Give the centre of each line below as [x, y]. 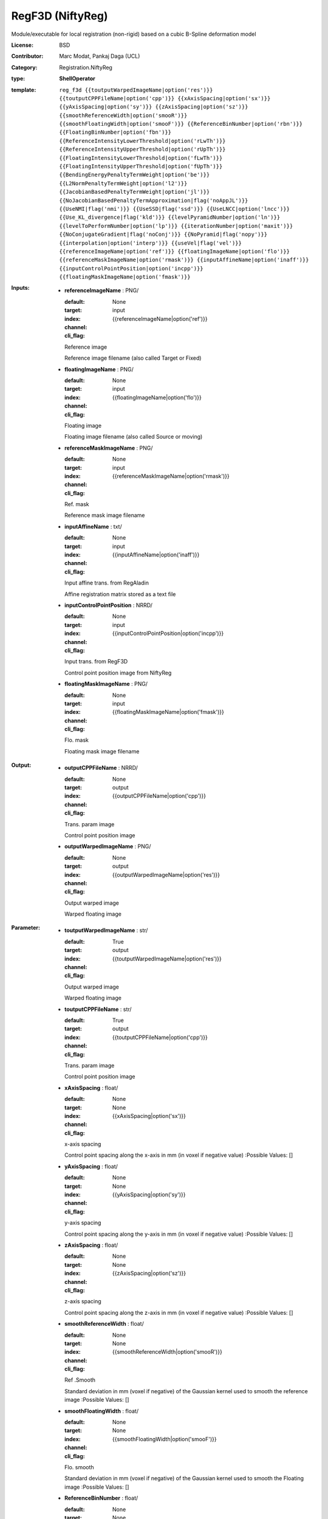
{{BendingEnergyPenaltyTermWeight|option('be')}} [135, 175]
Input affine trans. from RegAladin [107, 583]
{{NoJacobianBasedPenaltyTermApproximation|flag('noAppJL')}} [154, 200]
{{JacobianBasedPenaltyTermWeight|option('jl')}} [135, 192]
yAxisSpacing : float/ [91, 1166]
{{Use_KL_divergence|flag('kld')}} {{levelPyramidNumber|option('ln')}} [170, 218]
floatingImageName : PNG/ [99, 369]
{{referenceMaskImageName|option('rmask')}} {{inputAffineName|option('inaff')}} [184, 260]
